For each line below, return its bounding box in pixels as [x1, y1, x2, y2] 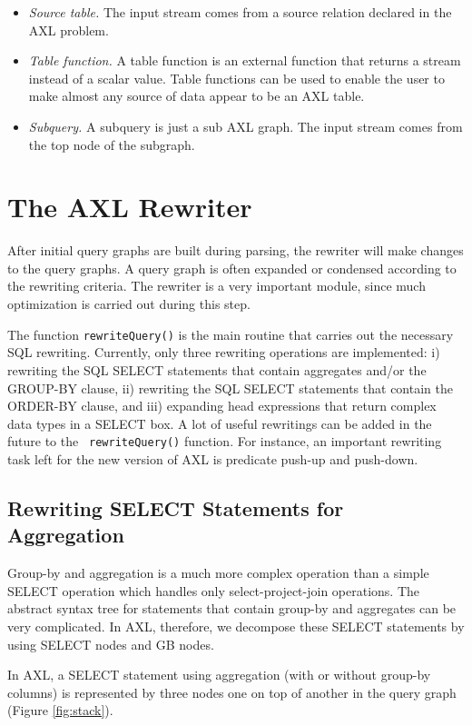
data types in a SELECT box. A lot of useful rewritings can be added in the [7, 413, 432, 433]
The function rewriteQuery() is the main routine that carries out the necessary [7, 324, 454, 343]
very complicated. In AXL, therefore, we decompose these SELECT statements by [7, 616, 465, 635]
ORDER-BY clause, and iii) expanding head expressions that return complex [7, 396, 437, 415]
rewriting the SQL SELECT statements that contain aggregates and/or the [7, 360, 427, 379]
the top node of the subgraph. [28, 134, 195, 154]
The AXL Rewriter [7, 188, 252, 225]
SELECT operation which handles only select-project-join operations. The [7, 581, 420, 600]
